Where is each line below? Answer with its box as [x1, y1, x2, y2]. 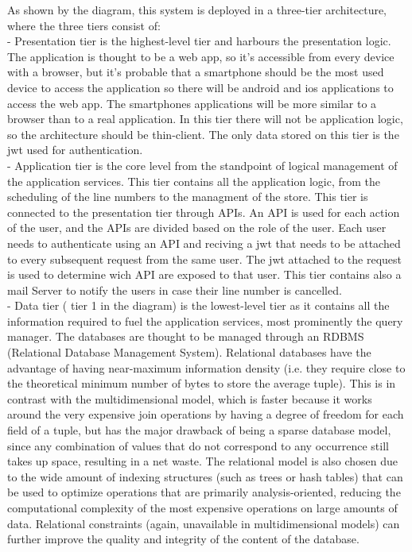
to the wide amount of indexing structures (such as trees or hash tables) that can [7, 468, 403, 484]
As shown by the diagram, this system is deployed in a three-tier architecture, [7, 2, 387, 17]
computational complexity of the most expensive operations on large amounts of [7, 500, 398, 515]
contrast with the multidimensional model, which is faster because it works [7, 390, 372, 407]
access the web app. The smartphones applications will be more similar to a [7, 95, 377, 111]
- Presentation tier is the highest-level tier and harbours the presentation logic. [7, 33, 391, 49]
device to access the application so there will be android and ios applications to [7, 79, 394, 95]
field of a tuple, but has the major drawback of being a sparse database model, [7, 422, 391, 438]
